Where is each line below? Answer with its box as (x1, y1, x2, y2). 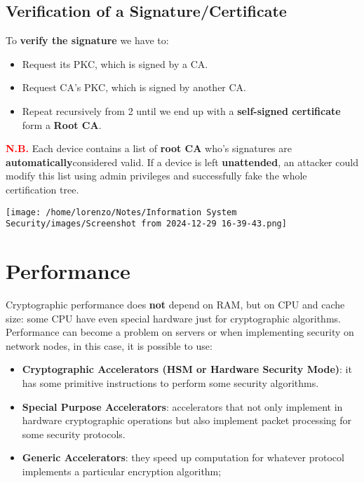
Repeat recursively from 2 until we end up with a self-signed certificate (22, 103, 341, 118)
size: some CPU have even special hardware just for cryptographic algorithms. (6, 311, 341, 325)
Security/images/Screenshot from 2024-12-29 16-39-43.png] (6, 219, 287, 229)
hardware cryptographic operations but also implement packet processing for (22, 413, 352, 428)
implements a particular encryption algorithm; (22, 463, 222, 478)
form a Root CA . (22, 117, 102, 132)
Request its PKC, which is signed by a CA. (22, 56, 208, 71)
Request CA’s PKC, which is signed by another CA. (22, 80, 247, 95)
